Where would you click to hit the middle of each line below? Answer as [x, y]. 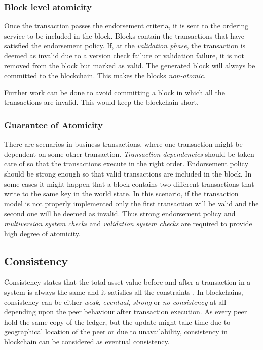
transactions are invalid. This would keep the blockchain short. [101, 102]
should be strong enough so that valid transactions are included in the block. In [128, 173]
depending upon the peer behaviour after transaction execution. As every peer [126, 312]
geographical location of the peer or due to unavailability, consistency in [116, 331]
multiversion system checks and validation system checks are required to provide [128, 223]
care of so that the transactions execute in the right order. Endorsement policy [126, 164]
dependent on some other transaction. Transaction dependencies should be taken [129, 153]
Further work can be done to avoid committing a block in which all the [115, 92]
